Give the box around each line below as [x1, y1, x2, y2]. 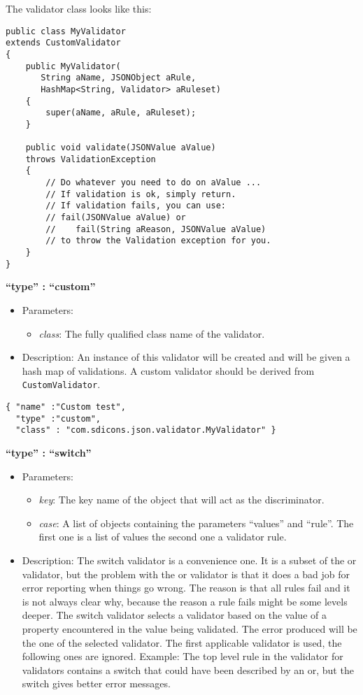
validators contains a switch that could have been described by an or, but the [22, 662, 354, 677]
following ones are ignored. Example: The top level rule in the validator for [22, 649, 343, 664]
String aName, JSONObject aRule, [41, 73, 197, 83]
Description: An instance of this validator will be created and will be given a [22, 350, 350, 364]
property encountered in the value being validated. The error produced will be [22, 621, 357, 636]
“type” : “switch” [6, 445, 92, 459]
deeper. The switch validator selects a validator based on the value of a [22, 608, 327, 622]
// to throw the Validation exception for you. [45, 236, 271, 246]
